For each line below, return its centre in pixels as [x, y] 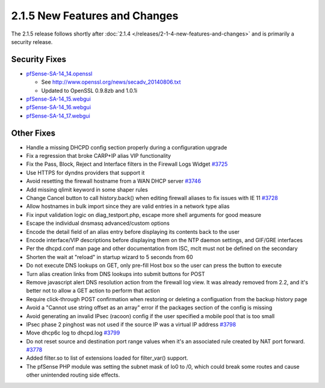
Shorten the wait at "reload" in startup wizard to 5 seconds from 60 [110, 257]
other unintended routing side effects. [73, 375]
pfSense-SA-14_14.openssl [59, 74]
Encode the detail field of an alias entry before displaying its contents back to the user [133, 231]
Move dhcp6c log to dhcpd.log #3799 [73, 333]
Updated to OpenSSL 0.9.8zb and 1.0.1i [89, 90]
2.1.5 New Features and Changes [95, 16]
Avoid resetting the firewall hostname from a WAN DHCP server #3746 [114, 181]
